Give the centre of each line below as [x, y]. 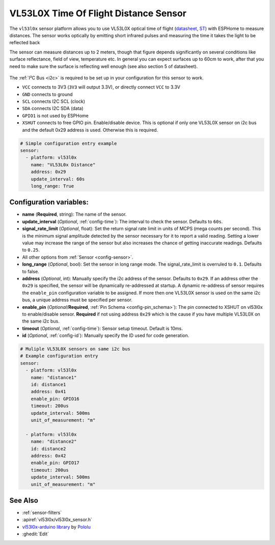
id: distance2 [48, 449]
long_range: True [52, 186]
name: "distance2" [54, 442]
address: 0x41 [48, 392]
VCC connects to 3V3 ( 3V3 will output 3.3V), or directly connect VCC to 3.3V [101, 87]
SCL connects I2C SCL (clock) [54, 101]
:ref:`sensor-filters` [42, 512]
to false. [31, 271]
